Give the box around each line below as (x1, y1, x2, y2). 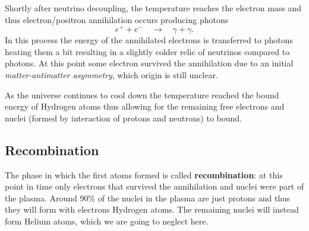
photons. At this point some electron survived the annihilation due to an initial (5, 57, 294, 69)
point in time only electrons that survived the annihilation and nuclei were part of (5, 180, 304, 192)
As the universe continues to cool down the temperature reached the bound (5, 88, 279, 101)
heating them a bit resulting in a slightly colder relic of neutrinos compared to (5, 45, 290, 57)
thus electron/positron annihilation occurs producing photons (5, 13, 229, 25)
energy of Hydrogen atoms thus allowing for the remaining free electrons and (5, 100, 285, 113)
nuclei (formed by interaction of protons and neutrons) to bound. (5, 111, 242, 124)
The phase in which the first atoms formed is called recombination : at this (5, 168, 283, 181)
